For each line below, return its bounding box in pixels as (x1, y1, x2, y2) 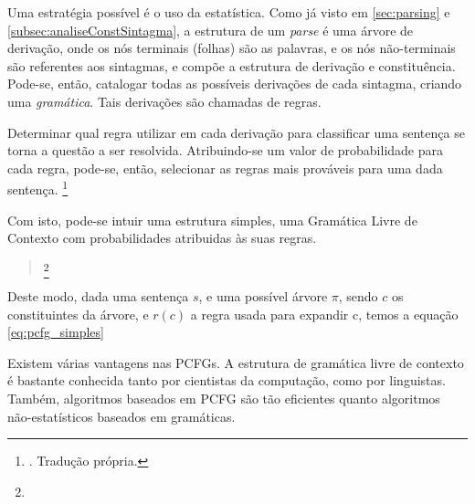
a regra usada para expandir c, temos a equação (190, 304, 459, 323)
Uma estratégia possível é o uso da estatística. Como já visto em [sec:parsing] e (7, 3, 450, 21)
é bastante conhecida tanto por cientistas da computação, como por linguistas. (7, 371, 446, 390)
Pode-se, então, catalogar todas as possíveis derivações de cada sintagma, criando (7, 74, 462, 93)
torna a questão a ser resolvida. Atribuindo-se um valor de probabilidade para (7, 141, 444, 160)
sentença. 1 (7, 177, 69, 198)
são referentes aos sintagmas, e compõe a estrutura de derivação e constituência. (7, 56, 456, 75)
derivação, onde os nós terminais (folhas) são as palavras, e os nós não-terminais (7, 38, 456, 58)
